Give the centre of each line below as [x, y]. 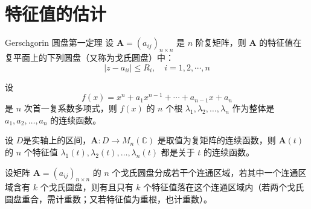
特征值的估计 [56, 14]
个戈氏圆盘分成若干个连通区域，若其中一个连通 [205, 172]
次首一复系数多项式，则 [70, 108]
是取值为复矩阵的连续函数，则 [216, 140]
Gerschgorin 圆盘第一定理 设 [59, 42]
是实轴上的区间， [57, 140]
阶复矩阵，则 [221, 42]
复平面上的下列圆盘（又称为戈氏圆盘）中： [89, 57]
